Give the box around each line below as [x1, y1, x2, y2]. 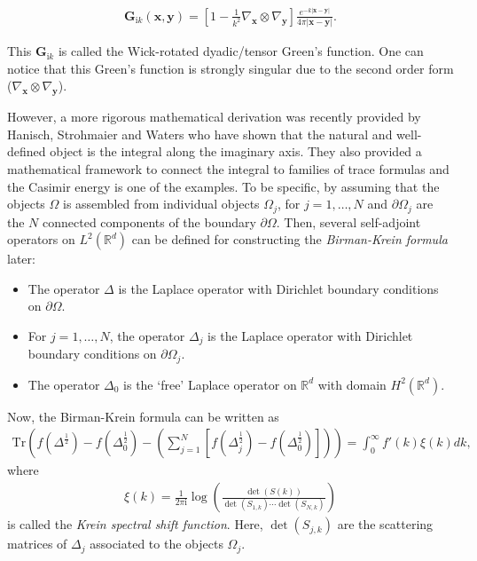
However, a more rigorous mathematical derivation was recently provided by [7, 107, 421, 126]
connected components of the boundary [43, 212, 256, 231]
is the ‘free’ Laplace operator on [123, 375, 297, 393]
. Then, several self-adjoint [276, 212, 421, 231]
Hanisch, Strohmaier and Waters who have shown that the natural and [7, 124, 393, 143]
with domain [317, 375, 387, 393]
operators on [7, 230, 75, 249]
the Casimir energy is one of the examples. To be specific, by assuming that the [7, 177, 440, 195]
